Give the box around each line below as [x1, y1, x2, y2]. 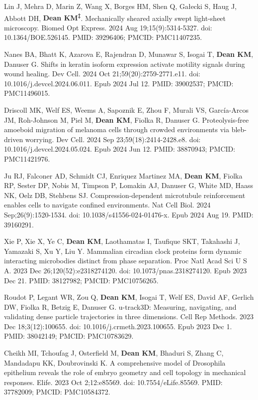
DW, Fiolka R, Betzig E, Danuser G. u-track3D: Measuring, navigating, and [4, 301, 237, 312]
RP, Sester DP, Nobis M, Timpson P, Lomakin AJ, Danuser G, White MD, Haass [4, 180, 253, 191]
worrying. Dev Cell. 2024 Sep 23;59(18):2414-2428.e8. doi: [25, 134, 201, 144]
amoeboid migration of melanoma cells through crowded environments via [4, 124, 229, 135]
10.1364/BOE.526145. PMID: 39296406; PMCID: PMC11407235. [4, 32, 202, 42]
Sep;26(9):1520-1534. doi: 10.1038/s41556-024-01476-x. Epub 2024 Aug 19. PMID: [4, 209, 254, 219]
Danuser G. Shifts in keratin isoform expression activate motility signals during [4, 58, 245, 69]
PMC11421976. [4, 153, 50, 164]
